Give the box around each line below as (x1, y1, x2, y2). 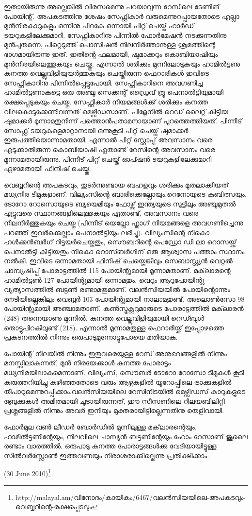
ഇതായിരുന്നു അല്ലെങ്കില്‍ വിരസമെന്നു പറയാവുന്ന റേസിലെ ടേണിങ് (4, 1, 220, 11)
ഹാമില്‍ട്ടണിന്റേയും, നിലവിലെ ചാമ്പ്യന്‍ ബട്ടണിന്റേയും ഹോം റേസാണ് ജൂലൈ (4, 431, 248, 441)
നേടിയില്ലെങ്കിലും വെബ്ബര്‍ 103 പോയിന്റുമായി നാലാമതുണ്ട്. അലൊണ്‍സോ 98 (4, 293, 245, 304)
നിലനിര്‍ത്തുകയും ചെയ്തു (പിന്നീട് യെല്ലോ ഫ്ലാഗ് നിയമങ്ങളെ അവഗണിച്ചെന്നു (4, 218, 243, 228)
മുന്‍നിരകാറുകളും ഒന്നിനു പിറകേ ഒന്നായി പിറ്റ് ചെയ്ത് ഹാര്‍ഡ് (4, 20, 194, 31)
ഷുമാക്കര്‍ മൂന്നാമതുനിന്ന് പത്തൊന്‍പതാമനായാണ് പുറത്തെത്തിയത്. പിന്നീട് (4, 116, 242, 126)
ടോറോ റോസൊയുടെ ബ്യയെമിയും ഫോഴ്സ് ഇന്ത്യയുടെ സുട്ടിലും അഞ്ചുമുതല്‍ (4, 198, 236, 208)
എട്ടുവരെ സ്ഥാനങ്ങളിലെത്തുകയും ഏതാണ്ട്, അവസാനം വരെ (4, 208, 198, 218)
